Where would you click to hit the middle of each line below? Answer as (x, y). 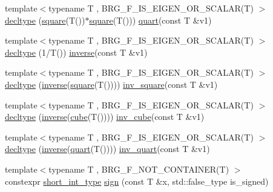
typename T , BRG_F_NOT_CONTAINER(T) (139, 169)
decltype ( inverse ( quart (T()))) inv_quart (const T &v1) (107, 149)
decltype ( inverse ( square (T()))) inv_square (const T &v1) (111, 84)
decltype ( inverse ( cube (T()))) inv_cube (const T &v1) (105, 117)
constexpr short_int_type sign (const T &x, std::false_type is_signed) (137, 181)
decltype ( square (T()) (45, 20)
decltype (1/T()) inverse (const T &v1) (76, 52)
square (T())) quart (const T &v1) (150, 20)
